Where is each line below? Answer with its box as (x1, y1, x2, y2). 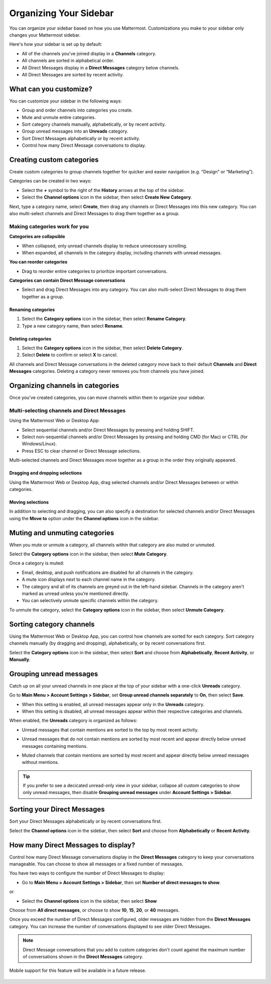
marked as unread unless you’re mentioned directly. (22, 591, 129, 597)
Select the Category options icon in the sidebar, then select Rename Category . (22, 316, 187, 322)
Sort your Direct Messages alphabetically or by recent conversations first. (9, 818, 162, 824)
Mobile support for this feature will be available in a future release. (9, 967, 147, 973)
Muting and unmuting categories (9, 528, 114, 537)
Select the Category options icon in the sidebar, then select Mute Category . (9, 551, 168, 557)
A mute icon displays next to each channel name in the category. (22, 576, 156, 582)
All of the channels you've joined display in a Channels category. (22, 50, 157, 56)
